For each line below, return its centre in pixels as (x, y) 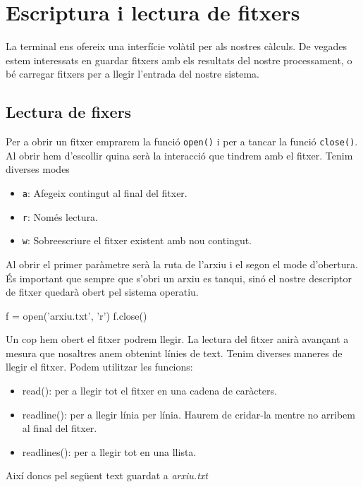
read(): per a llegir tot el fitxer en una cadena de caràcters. (149, 391)
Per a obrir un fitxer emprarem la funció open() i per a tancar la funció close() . (182, 142)
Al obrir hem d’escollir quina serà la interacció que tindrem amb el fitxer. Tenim (179, 155)
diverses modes (38, 169)
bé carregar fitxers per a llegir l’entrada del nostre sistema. (133, 74)
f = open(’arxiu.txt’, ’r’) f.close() (76, 315)
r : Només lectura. (60, 216)
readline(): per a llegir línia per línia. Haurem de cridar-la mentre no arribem (189, 414)
